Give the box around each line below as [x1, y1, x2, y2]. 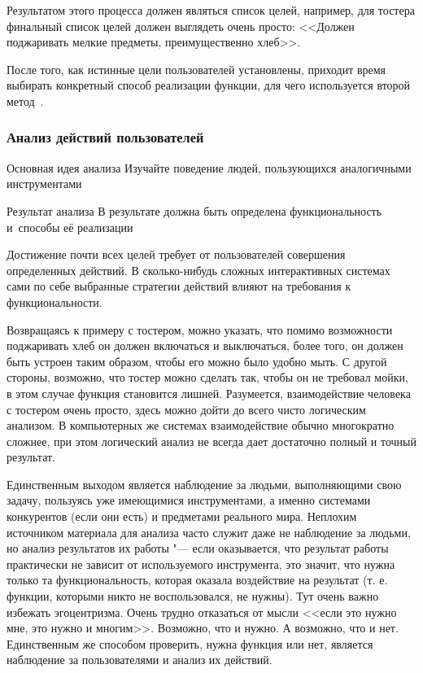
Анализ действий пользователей [7, 127, 204, 147]
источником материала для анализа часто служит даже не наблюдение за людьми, [7, 523, 411, 540]
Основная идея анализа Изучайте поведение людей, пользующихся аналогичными [7, 159, 412, 176]
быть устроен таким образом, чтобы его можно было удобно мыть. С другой [7, 352, 387, 369]
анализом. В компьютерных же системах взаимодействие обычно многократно [7, 417, 395, 434]
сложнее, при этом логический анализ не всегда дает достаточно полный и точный [7, 432, 417, 449]
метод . [7, 92, 44, 109]
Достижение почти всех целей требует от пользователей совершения [7, 246, 346, 263]
